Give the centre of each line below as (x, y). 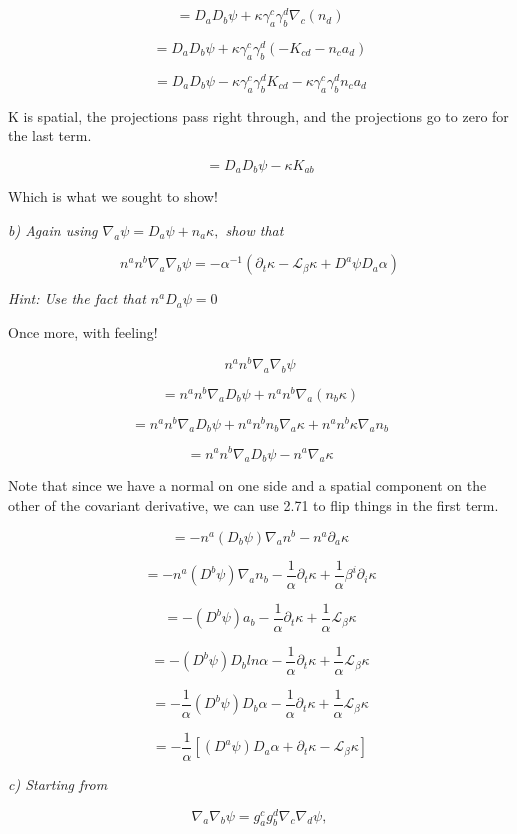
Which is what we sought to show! (113, 196)
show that (254, 229)
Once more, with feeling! (83, 332)
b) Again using (53, 229)
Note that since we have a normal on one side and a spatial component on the (247, 485)
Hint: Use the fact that (77, 298)
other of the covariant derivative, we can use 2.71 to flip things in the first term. (253, 504)
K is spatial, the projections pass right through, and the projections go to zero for (258, 115)
